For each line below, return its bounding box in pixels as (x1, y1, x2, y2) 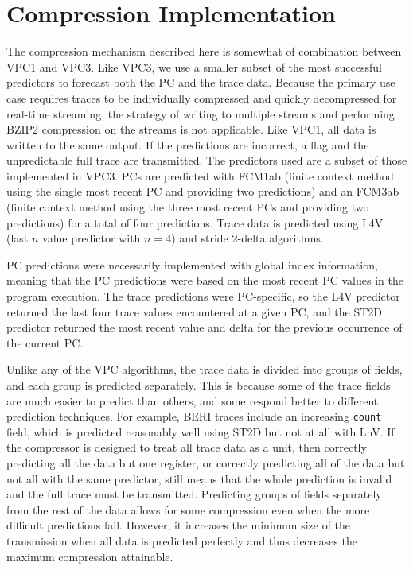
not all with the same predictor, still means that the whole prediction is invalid (6, 470, 392, 487)
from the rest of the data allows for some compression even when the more (6, 501, 370, 518)
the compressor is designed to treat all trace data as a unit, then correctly (6, 439, 367, 456)
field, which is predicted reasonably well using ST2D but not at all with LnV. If (6, 423, 395, 440)
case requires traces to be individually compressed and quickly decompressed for (6, 89, 397, 106)
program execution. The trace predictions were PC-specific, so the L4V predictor (6, 288, 400, 304)
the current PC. (6, 334, 84, 351)
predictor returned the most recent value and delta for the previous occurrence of (6, 319, 403, 335)
